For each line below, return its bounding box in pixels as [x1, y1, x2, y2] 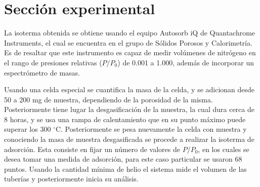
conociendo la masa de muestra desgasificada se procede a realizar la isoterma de [4, 134, 254, 144]
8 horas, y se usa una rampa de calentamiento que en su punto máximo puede [4, 114, 246, 124]
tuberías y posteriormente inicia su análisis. [4, 173, 139, 184]
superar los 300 [4, 124, 51, 134]
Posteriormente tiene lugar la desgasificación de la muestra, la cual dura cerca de [4, 104, 254, 115]
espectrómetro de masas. [4, 67, 80, 78]
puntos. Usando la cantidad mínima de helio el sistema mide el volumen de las [4, 163, 247, 174]
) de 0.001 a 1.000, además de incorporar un [117, 57, 254, 67]
